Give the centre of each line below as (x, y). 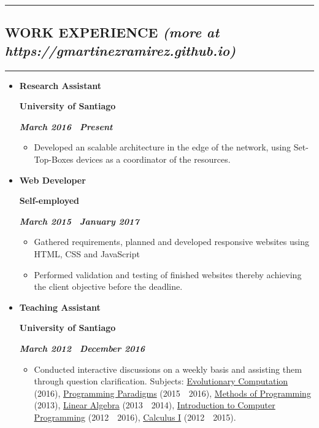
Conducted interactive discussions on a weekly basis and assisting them (168, 369)
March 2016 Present (66, 126)
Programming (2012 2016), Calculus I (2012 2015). (135, 417)
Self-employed (49, 200)
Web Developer (52, 180)
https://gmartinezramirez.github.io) (121, 50)
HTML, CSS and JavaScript (87, 253)
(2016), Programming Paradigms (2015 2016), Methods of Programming (172, 393)
